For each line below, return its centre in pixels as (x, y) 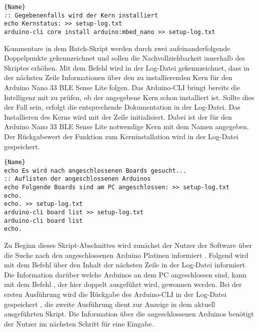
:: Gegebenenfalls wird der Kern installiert (81, 15)
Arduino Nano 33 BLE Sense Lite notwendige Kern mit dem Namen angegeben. (126, 126)
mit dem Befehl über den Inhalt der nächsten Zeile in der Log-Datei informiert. (125, 265)
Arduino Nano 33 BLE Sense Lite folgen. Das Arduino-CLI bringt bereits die (122, 87)
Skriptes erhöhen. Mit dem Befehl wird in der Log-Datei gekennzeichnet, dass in (127, 67)
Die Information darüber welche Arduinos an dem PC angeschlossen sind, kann (125, 274)
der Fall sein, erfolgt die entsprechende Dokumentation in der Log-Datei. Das (122, 107)
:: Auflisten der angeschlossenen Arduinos (77, 179)
